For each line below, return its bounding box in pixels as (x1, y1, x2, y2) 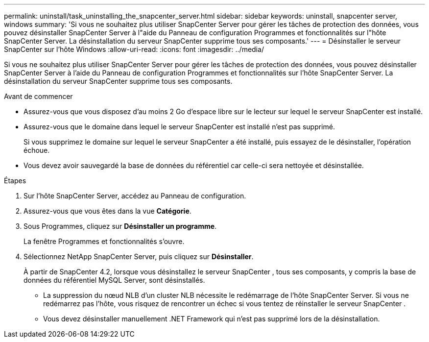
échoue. (24, 146, 50, 154)
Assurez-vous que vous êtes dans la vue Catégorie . (24, 207, 191, 215)
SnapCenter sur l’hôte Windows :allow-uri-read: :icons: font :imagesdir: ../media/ (4, 45, 264, 53)
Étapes (4, 176, 26, 185)
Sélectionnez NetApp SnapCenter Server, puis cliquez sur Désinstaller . (24, 252, 254, 261)
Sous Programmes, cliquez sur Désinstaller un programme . (24, 222, 217, 230)
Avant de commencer (4, 92, 73, 100)
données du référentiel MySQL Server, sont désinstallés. (24, 276, 205, 284)
